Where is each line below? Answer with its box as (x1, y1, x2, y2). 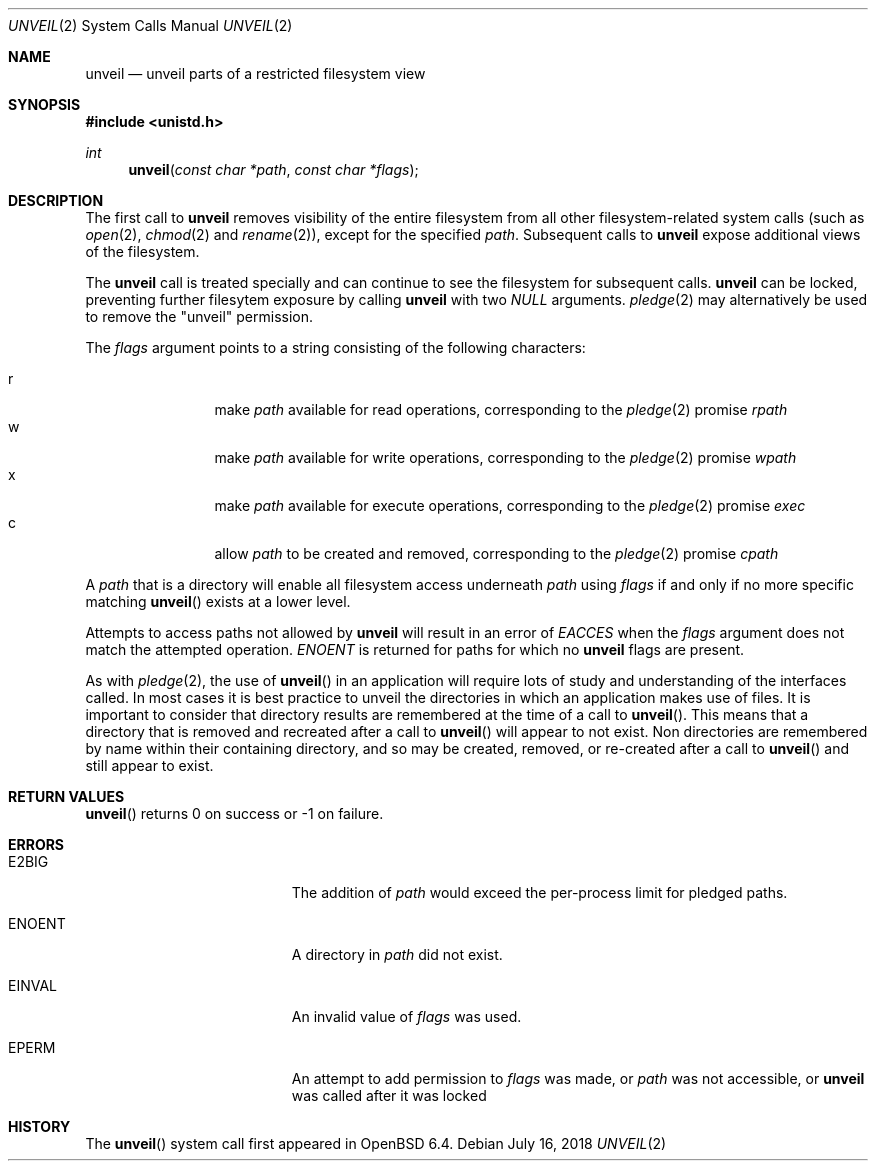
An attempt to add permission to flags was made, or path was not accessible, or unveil (291, 1070, 865, 1087)
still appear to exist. (85, 757, 214, 774)
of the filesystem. (85, 243, 200, 260)
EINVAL (8, 977, 57, 994)
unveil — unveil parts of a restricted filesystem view (85, 65, 426, 82)
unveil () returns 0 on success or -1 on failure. (85, 805, 384, 822)
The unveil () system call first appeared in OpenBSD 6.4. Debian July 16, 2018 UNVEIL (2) (85, 1135, 667, 1152)
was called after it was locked (291, 1087, 487, 1104)
